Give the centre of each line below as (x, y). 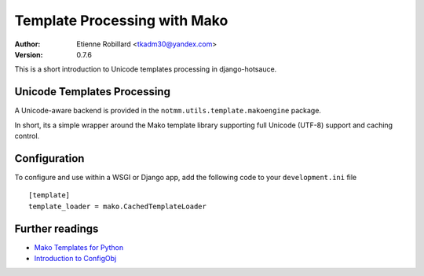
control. (27, 136)
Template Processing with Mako (121, 20)
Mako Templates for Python (79, 247)
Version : (29, 54)
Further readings (57, 228)
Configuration (49, 158)
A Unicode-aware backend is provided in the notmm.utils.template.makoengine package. (168, 111)
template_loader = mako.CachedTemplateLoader (118, 206)
